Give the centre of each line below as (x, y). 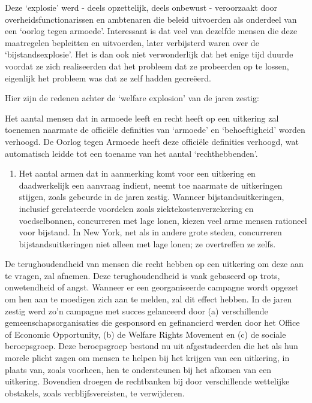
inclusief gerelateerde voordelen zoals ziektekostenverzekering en (136, 208)
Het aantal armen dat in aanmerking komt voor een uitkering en (137, 173)
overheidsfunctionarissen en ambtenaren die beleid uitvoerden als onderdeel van (151, 19)
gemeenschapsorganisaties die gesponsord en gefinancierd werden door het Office (152, 322)
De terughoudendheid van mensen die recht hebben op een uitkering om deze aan (154, 264)
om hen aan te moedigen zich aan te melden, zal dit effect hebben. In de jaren (148, 299)
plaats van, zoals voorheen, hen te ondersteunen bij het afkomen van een (138, 369)
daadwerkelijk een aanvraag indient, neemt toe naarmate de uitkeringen (151, 185)
